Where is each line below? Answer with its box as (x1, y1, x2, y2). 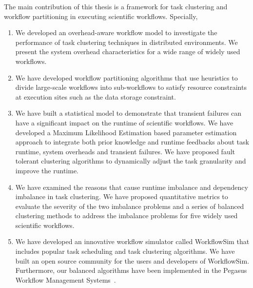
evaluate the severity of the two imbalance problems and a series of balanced (15, 201, 244, 211)
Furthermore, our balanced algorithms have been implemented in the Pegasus (15, 265, 247, 275)
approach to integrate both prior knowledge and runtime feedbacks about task (15, 137, 249, 147)
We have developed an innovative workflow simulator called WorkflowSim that (15, 236, 250, 247)
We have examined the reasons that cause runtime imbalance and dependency (15, 182, 248, 192)
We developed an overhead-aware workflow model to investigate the (15, 27, 217, 38)
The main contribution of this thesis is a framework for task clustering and (4, 1, 228, 11)
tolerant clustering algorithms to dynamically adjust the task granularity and (15, 156, 246, 166)
